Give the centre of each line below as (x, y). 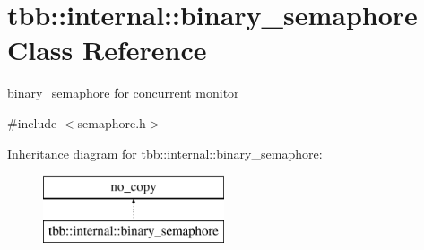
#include (32, 122)
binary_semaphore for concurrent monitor (123, 93)
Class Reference (107, 50)
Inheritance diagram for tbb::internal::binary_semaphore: (165, 153)
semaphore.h (112, 122)
